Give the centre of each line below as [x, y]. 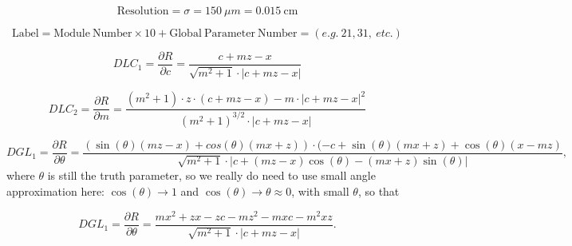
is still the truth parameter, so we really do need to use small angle [211, 175]
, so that [379, 190]
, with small [320, 190]
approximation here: [55, 190]
